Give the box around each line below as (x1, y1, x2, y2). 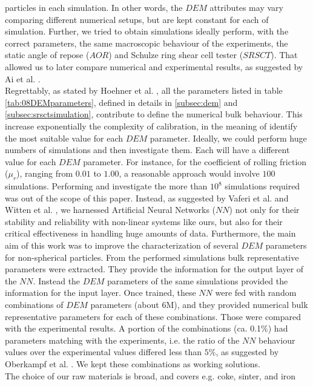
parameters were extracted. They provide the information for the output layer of (5, 263, 304, 275)
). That (271, 48, 298, 61)
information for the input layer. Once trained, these (5, 286, 196, 299)
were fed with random (215, 286, 297, 299)
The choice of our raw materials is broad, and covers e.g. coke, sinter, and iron (5, 369, 296, 382)
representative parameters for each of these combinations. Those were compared (5, 310, 301, 322)
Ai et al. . (5, 72, 41, 85)
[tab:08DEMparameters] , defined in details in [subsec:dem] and (5, 96, 238, 108)
